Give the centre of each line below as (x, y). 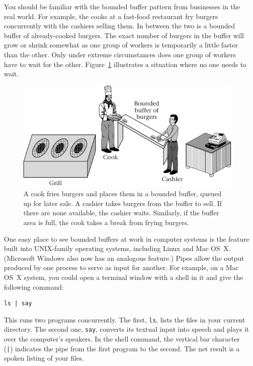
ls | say (18, 304)
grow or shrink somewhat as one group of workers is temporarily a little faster (121, 45)
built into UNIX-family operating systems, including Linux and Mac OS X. (117, 248)
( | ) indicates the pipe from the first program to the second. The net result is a (122, 348)
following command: (34, 286)
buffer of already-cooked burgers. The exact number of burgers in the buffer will (124, 35)
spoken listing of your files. (44, 358)
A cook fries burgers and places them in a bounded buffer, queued (123, 194)
